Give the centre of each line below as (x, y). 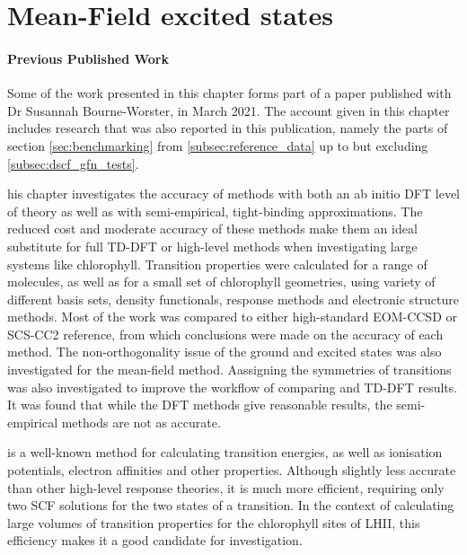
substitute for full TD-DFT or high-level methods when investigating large (212, 246)
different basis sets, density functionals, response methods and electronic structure (233, 299)
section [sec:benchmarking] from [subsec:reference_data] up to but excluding (218, 145)
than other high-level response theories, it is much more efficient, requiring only (226, 487)
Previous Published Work (88, 58)
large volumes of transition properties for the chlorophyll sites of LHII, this (214, 522)
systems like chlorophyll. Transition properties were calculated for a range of (217, 264)
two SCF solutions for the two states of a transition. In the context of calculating (231, 505)
